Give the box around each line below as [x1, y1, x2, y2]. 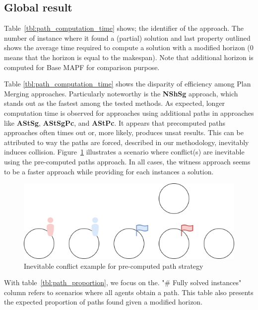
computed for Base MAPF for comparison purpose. [4, 62, 160, 72]
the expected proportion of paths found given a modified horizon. [4, 297, 203, 307]
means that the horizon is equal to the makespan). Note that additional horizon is [4, 52, 254, 62]
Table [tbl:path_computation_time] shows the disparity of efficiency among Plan [4, 78, 251, 89]
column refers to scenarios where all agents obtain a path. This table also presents [4, 287, 254, 297]
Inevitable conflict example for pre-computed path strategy [24, 260, 203, 271]
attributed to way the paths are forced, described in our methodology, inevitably [4, 137, 249, 147]
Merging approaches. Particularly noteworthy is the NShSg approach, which [4, 88, 238, 98]
